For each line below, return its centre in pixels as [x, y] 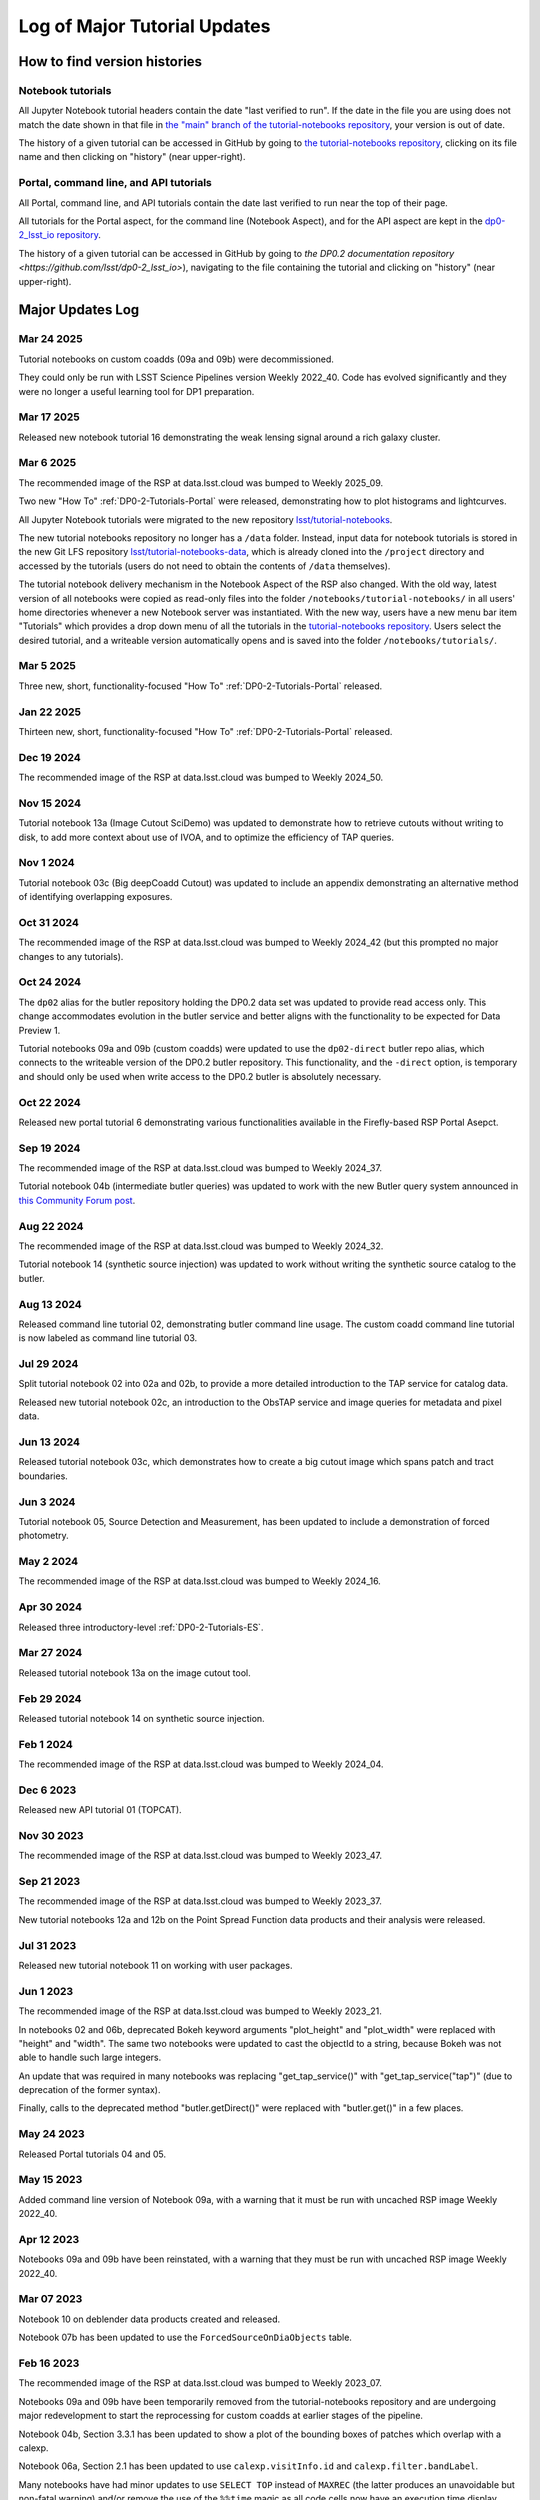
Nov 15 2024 [50, 803]
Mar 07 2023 [50, 2299]
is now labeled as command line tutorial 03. [108, 1338]
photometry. [43, 1536]
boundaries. [43, 1476]
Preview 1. [39, 1030]
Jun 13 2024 [49, 1442]
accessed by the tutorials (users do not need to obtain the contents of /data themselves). [204, 566]
